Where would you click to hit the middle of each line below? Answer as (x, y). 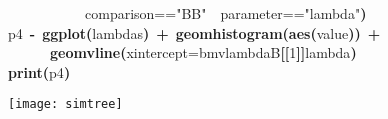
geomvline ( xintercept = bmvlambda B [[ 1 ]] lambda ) (203, 52)
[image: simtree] (65, 104)
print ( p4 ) (39, 71)
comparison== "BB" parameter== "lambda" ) (226, 13)
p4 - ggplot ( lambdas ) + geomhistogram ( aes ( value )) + (194, 32)
